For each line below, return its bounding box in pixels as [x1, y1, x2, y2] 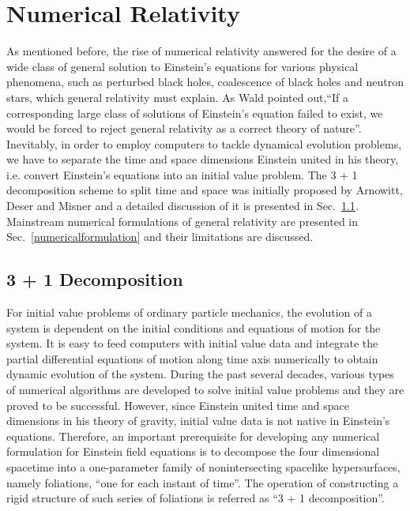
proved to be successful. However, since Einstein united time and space [6, 396, 349, 413]
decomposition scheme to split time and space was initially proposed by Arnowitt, [6, 182, 403, 198]
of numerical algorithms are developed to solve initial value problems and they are [6, 381, 404, 398]
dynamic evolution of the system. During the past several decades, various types [6, 366, 394, 382]
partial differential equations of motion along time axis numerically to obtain [6, 350, 378, 366]
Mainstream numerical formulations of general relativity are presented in [6, 212, 359, 229]
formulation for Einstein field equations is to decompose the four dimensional [6, 443, 380, 460]
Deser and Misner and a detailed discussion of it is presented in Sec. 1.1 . [6, 197, 359, 214]
